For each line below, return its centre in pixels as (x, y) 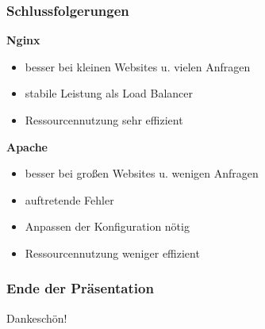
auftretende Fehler (69, 199)
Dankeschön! (37, 318)
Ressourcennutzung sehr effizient (104, 120)
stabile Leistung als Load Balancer (109, 93)
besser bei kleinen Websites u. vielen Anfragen (138, 66)
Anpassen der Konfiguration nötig (107, 226)
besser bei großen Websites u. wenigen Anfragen (142, 173)
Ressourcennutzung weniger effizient (112, 252)
